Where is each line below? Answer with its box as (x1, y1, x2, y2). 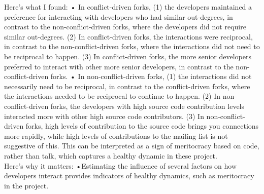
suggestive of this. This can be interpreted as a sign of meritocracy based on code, (4, 140, 259, 151)
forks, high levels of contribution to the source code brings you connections (25, 121, 259, 131)
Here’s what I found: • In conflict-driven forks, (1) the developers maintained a (4, 2, 252, 12)
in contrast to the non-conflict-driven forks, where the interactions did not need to (4, 41, 260, 52)
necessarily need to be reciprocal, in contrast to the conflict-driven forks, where (4, 81, 250, 91)
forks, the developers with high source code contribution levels (50, 100, 245, 111)
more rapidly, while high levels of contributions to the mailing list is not (4, 130, 228, 141)
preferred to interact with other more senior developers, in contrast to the (4, 61, 234, 71)
